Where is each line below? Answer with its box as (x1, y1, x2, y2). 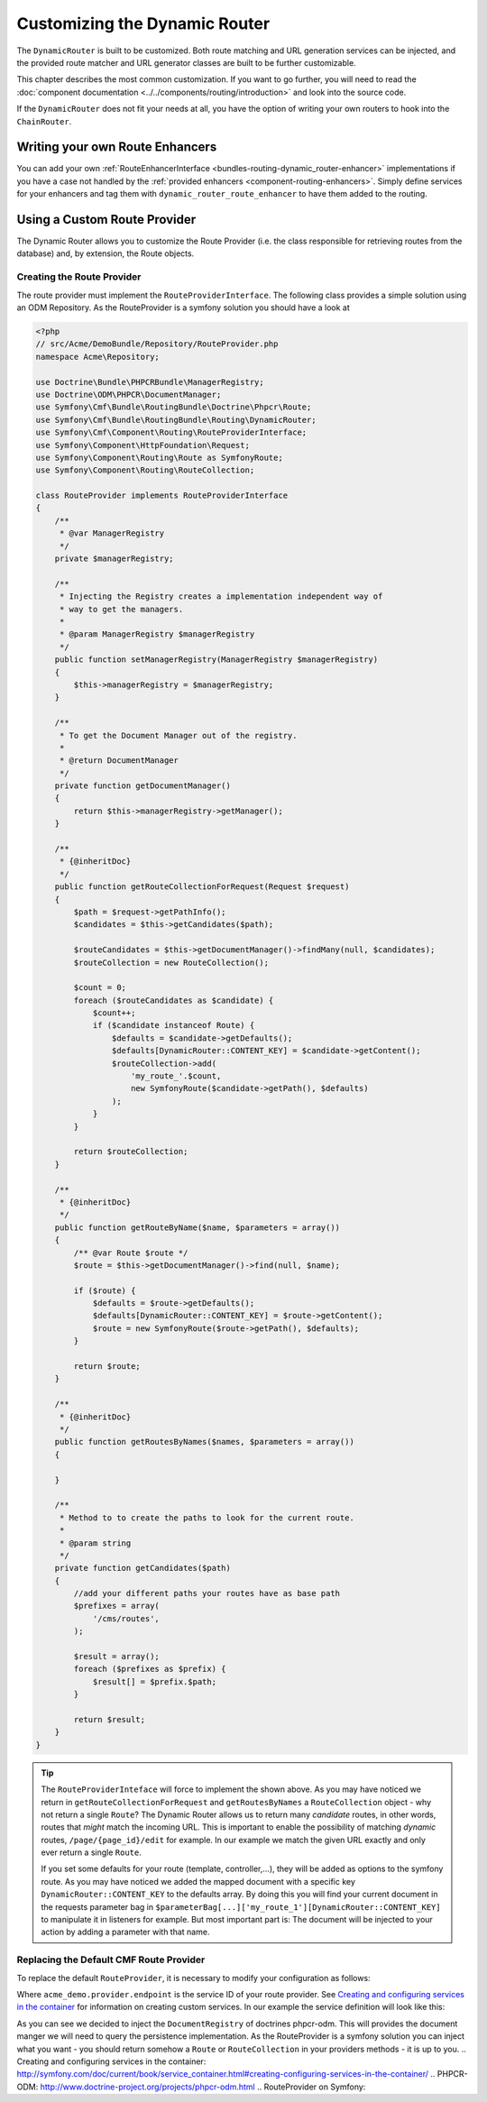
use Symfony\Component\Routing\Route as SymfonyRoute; (35, 452, 283, 463)
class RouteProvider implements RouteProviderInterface (35, 491, 289, 500)
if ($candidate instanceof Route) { (92, 1020, 255, 1031)
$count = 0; (73, 983, 126, 993)
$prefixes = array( (73, 1601, 160, 1611)
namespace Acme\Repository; (35, 352, 160, 362)
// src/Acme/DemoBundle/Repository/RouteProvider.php (35, 339, 279, 349)
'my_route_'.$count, (131, 1071, 222, 1081)
